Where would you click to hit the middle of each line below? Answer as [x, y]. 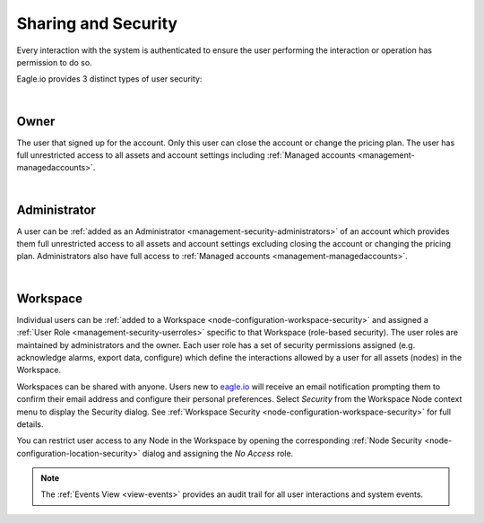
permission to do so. [55, 62]
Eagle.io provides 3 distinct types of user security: [109, 79]
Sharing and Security [97, 23]
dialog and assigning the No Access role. [218, 453]
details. [30, 424]
